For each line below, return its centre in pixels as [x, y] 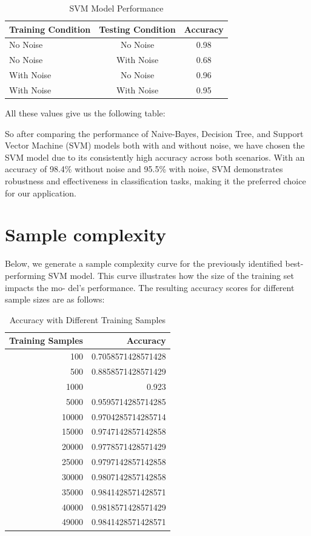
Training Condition [50, 29]
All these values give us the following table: [85, 113]
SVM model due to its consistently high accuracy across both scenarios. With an [155, 157]
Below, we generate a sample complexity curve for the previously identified [144, 263]
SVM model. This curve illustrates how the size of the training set [171, 275]
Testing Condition [137, 29]
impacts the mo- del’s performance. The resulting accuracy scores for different [150, 287]
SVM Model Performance [116, 8]
